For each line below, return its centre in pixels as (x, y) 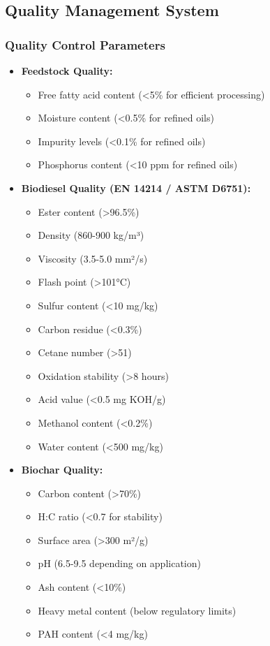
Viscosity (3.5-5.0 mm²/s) (93, 258)
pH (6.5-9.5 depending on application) (119, 563)
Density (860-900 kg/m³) (91, 235)
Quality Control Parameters (85, 44)
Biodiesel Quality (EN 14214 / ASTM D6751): (136, 188)
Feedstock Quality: (67, 71)
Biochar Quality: (62, 470)
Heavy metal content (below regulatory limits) (137, 610)
